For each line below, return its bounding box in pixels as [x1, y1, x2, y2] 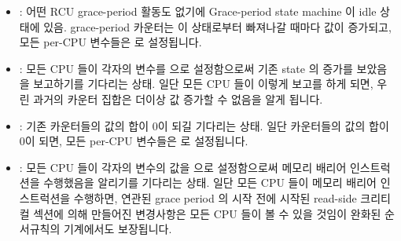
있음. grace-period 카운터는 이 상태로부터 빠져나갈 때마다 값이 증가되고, [43, 18, 392, 35]
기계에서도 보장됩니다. [63, 221, 172, 237]
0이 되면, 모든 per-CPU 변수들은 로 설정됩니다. [19, 133, 248, 149]
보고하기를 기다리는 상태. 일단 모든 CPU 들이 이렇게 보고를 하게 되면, [33, 75, 373, 92]
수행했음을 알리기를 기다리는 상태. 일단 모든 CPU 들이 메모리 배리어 [43, 174, 377, 191]
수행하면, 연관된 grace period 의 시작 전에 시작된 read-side [73, 189, 357, 206]
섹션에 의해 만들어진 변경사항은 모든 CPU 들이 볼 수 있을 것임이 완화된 [33, 205, 381, 221]
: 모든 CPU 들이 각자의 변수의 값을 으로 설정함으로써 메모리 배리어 [19, 159, 347, 175]
